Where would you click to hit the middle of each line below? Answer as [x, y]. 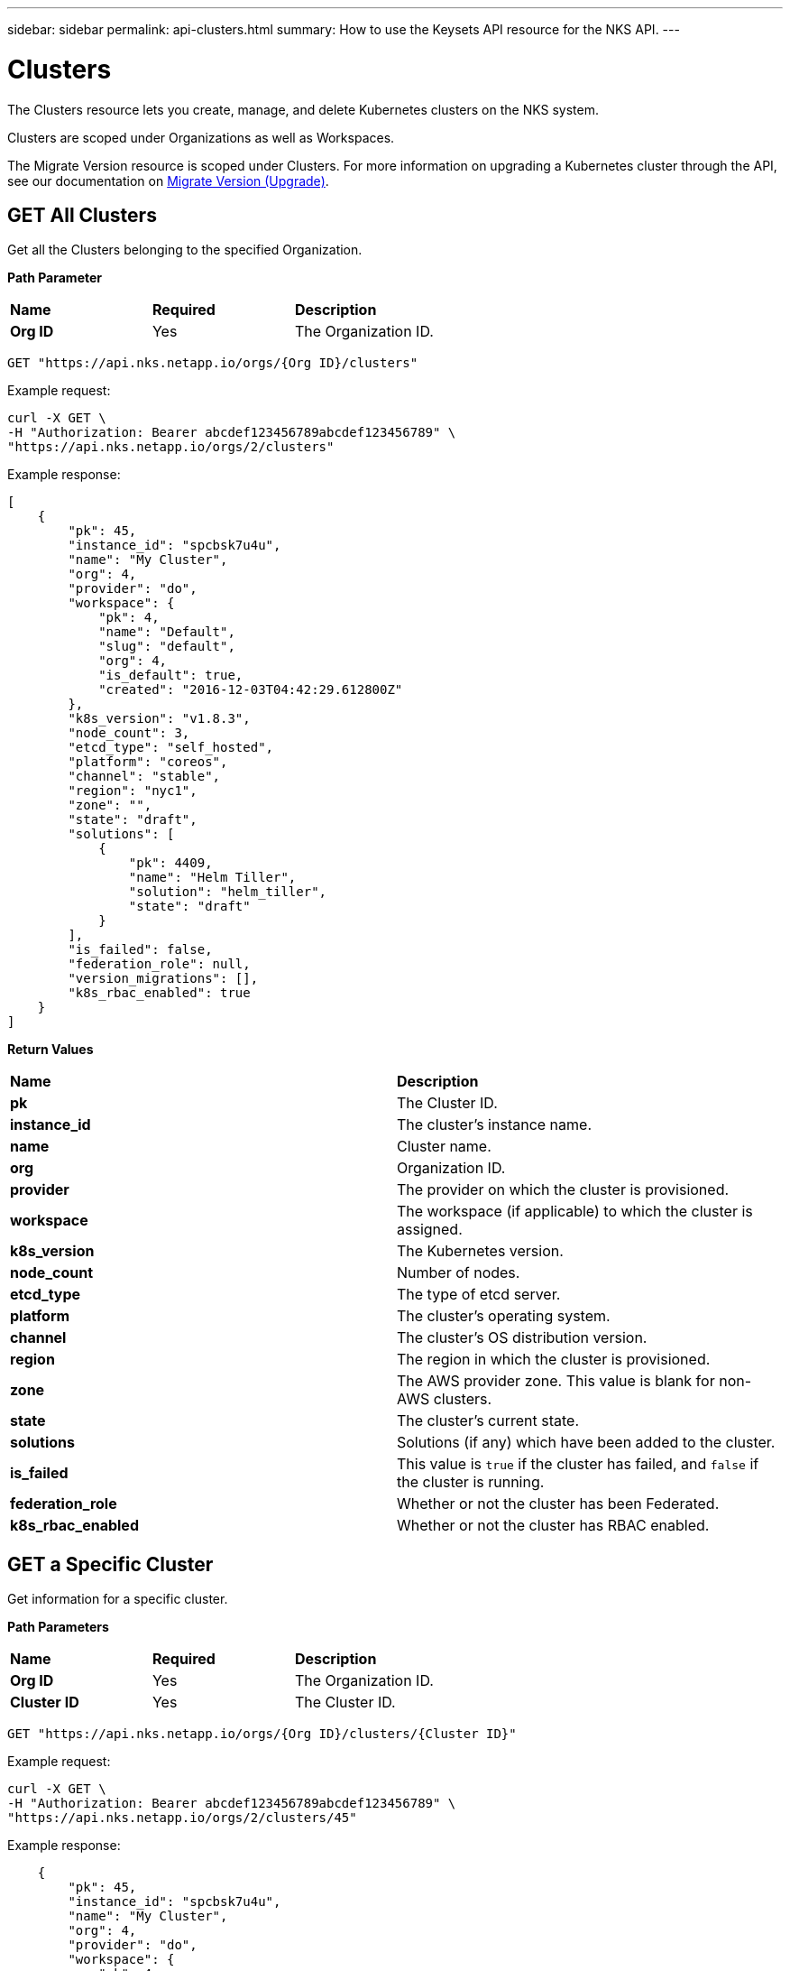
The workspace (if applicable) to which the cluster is [575, 1212]
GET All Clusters [82, 215]
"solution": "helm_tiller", [228, 892]
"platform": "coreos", [148, 762]
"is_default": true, [171, 676]
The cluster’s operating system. [504, 1316]
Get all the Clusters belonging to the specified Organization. [185, 250]
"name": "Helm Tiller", [212, 878]
